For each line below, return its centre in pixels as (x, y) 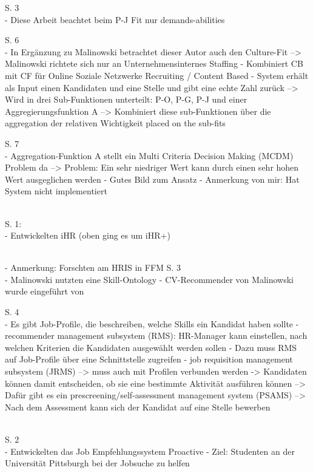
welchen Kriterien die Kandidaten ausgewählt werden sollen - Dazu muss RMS (151, 347)
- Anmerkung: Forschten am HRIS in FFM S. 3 (93, 267)
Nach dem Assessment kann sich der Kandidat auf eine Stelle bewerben (138, 407)
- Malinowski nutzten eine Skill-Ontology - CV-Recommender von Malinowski (149, 279)
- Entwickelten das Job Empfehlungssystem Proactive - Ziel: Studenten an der (150, 451)
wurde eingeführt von (45, 291)
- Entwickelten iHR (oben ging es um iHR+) (88, 235)
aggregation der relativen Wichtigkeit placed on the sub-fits (115, 123)
